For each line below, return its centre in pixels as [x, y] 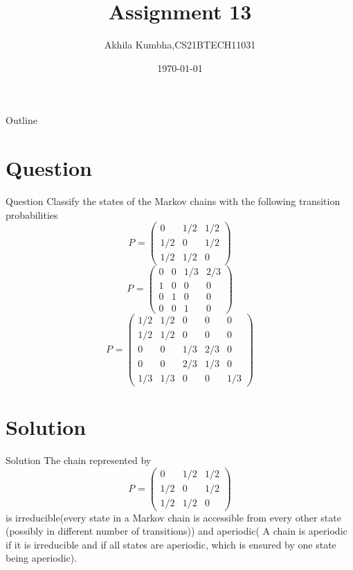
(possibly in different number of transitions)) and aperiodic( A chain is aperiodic [176, 531]
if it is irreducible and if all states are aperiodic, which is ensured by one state [171, 544]
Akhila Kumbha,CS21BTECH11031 [180, 45]
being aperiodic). [42, 558]
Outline [21, 120]
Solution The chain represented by [79, 460]
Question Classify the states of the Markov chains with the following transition [173, 201]
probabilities [32, 214]
